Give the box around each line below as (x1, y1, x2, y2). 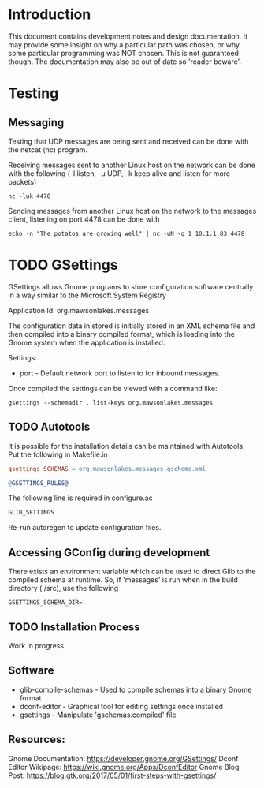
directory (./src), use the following (8, 584, 119, 593)
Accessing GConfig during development (8, 546, 210, 559)
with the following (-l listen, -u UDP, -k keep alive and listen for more (8, 168, 231, 178)
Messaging (8, 116, 65, 129)
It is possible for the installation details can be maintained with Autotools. (8, 441, 245, 450)
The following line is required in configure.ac (8, 493, 153, 502)
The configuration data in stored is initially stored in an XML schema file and (8, 321, 255, 331)
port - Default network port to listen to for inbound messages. (19, 368, 221, 378)
